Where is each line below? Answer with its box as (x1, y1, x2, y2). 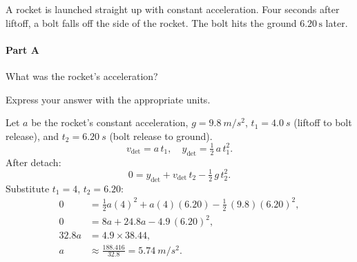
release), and (6, 128, 59, 143)
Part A (6, 42, 39, 57)
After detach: (6, 154, 61, 169)
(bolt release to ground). (109, 128, 213, 143)
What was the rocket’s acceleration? (6, 68, 158, 83)
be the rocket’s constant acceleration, (31, 115, 189, 130)
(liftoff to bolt (293, 115, 352, 130)
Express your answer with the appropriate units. (6, 92, 211, 106)
